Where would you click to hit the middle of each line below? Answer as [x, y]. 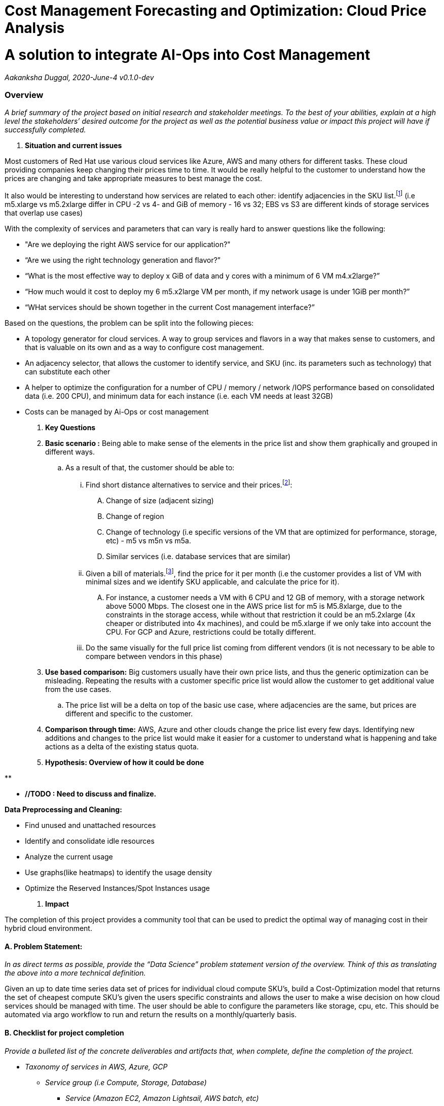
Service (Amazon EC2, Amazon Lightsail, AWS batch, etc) [162, 1098]
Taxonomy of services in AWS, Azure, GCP [96, 1066]
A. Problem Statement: [44, 946]
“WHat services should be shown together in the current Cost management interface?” [170, 307]
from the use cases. [78, 689]
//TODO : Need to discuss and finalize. [91, 794]
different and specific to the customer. [129, 714]
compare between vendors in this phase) [154, 656]
